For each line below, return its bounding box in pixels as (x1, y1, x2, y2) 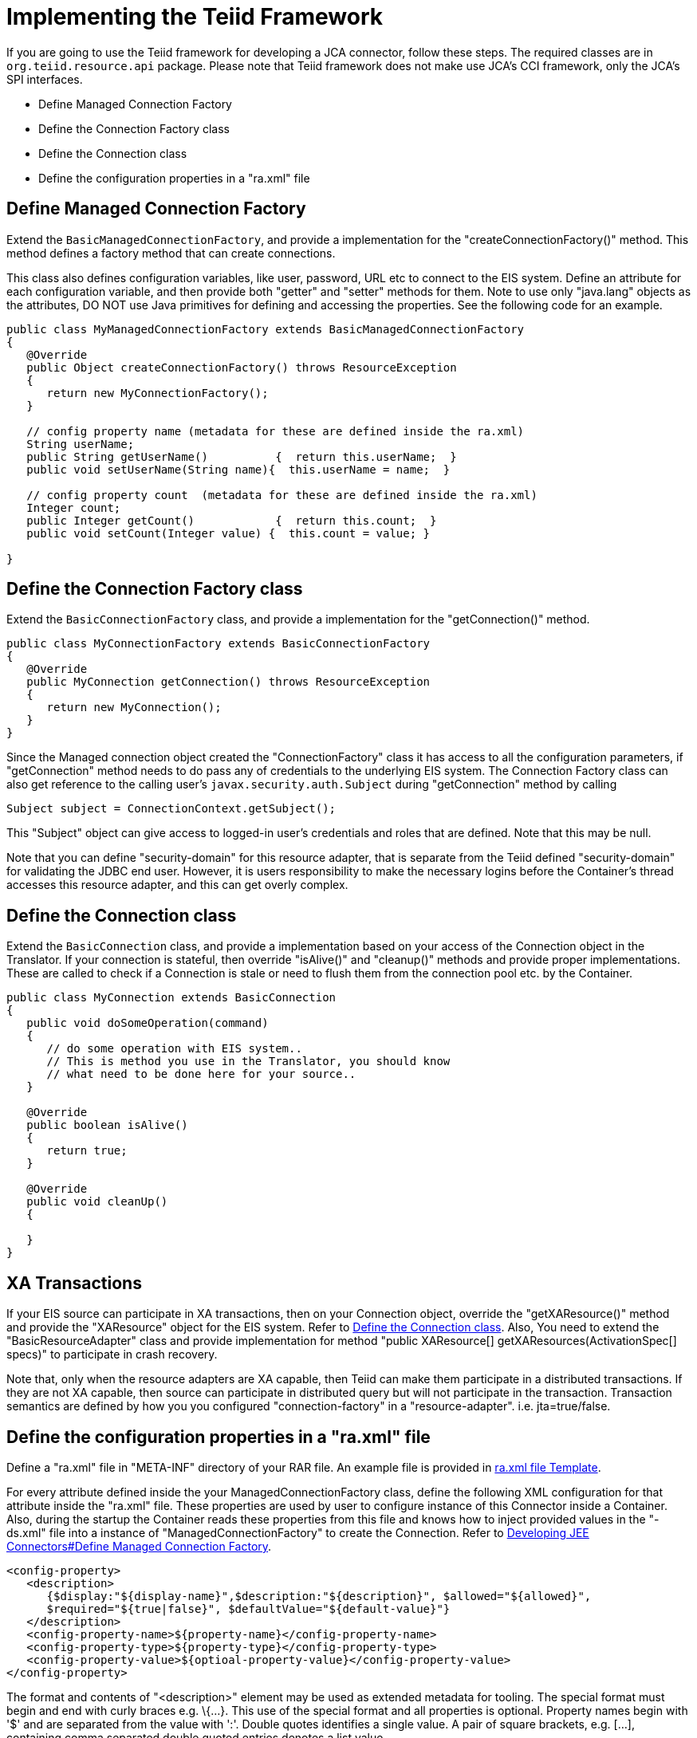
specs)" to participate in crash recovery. (6, 1347, 218, 1362)
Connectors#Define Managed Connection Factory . (6, 1539, 272, 1553)
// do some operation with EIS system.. (46, 1042, 302, 1056)
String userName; (26, 437, 135, 450)
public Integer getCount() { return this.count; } (26, 513, 437, 527)
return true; (46, 1144, 128, 1158)
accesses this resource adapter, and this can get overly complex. (6, 878, 348, 892)
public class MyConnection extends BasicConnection (6, 991, 337, 1005)
